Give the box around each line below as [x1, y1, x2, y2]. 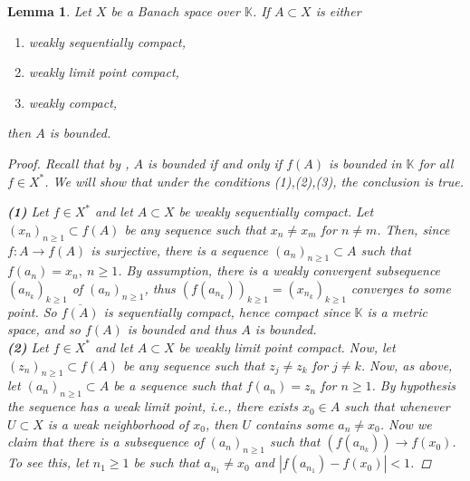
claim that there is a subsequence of [7, 432, 204, 451]
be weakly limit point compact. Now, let [178, 337, 396, 356]
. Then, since [377, 219, 450, 238]
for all [418, 153, 454, 172]
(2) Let [7, 337, 49, 356]
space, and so [7, 320, 81, 339]
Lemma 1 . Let [7, 2, 91, 20]
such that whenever [344, 397, 450, 416]
